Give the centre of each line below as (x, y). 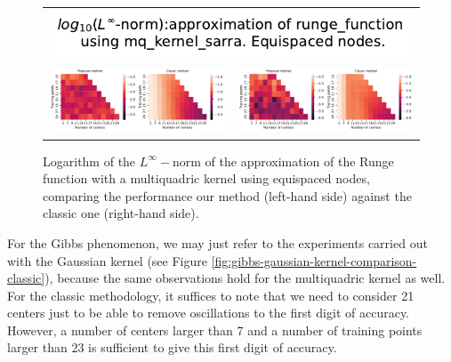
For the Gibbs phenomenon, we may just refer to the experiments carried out (217, 242)
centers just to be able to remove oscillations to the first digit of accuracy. (209, 313)
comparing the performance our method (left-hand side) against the (227, 195)
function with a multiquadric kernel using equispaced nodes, (206, 178)
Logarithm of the (89, 161)
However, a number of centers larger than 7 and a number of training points (215, 330)
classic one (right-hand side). (121, 213)
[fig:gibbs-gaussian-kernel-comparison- (314, 260)
